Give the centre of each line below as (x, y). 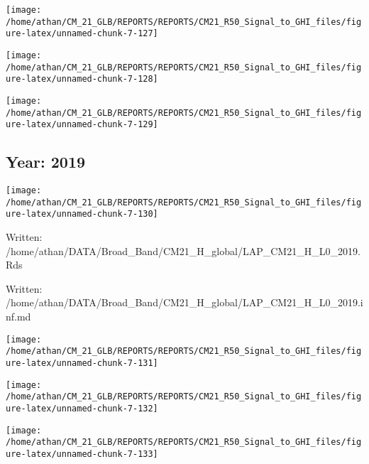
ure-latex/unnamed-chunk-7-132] (82, 408)
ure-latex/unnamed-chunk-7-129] (82, 125)
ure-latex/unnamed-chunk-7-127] (82, 34)
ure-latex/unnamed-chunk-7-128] (82, 79)
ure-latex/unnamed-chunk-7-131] (82, 363)
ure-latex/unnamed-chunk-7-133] (82, 454)
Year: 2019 (46, 162)
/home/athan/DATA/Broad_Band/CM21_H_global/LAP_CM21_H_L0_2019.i (184, 302)
